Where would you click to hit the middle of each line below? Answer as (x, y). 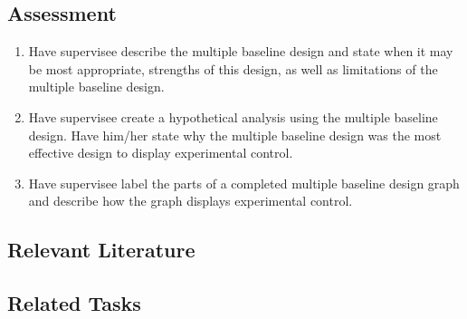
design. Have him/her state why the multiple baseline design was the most (235, 135)
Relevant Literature (101, 250)
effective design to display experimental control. (161, 153)
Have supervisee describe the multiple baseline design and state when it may (241, 51)
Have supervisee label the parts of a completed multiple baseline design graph (244, 183)
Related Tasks (74, 303)
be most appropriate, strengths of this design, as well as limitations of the (233, 68)
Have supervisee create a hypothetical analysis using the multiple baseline (233, 116)
